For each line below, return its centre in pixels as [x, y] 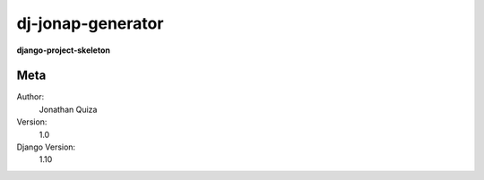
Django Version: [46, 147]
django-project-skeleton [64, 50]
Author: [30, 97]
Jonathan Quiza [68, 109]
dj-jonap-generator [90, 23]
